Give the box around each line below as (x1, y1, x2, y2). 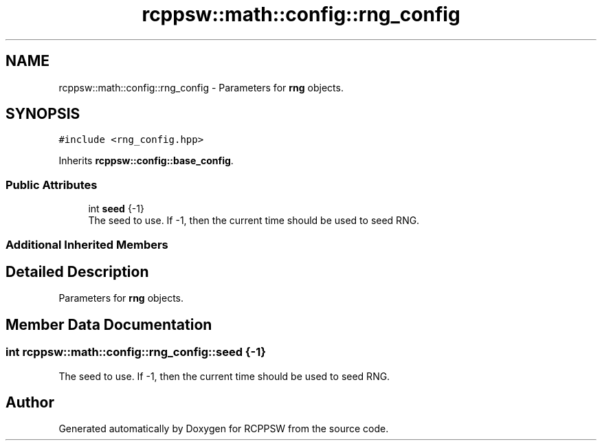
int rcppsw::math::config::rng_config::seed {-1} (5, 345, 266, 359)
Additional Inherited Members (5, 237, 168, 252)
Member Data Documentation (5, 315, 212, 333)
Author (5, 394, 54, 412)
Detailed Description (5, 263, 149, 280)
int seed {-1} (88, 203, 144, 215)
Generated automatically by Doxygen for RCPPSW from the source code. (58, 423, 389, 435)
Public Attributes (5, 177, 98, 192)
